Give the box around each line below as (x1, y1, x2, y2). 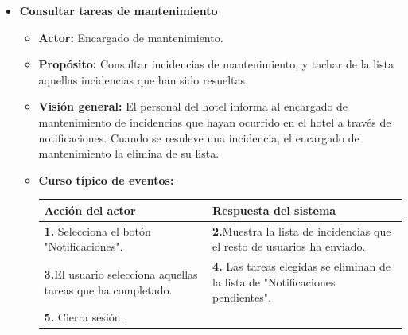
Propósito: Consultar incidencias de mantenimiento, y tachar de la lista (38, 56, 394, 72)
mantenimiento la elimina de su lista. (38, 145, 220, 162)
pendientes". (212, 289, 271, 306)
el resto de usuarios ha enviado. (212, 238, 366, 255)
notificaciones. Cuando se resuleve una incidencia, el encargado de (38, 129, 359, 146)
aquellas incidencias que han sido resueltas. (38, 71, 248, 88)
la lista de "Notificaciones (212, 273, 336, 290)
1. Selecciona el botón (44, 222, 151, 239)
